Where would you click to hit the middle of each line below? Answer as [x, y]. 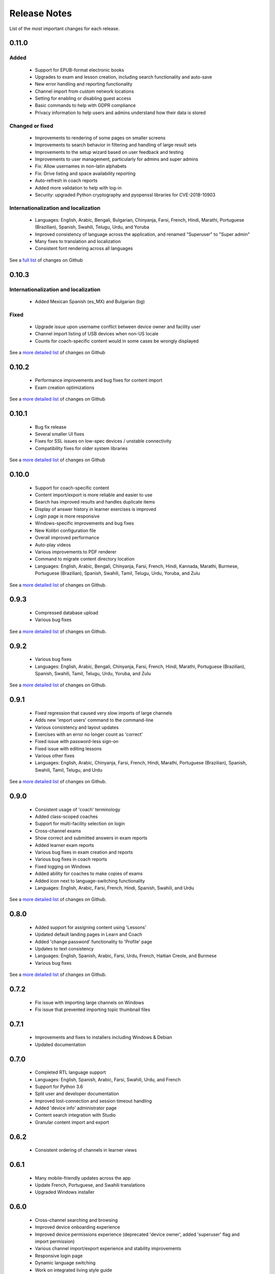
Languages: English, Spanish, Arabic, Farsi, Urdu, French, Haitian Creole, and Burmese [126, 956]
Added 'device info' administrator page [76, 1108]
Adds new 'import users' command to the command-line [94, 720]
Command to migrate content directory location [85, 559]
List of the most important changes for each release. [64, 29]
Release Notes [41, 13]
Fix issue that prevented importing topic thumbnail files [92, 1010]
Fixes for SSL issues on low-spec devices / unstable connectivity [103, 441]
